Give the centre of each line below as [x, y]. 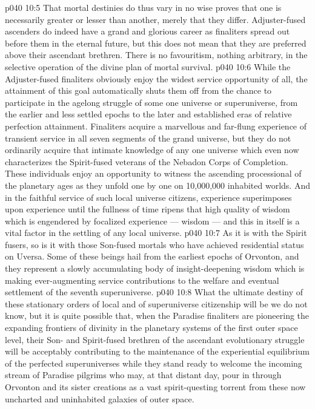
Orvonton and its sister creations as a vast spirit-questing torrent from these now [155, 387]
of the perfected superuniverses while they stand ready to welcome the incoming [154, 363]
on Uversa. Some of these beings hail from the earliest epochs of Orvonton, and [152, 256]
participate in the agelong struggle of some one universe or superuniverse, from [151, 102]
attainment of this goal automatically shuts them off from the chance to [138, 90]
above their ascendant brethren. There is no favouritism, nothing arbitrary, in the [156, 55]
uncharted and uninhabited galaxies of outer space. [100, 398]
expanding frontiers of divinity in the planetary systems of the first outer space [151, 328]
